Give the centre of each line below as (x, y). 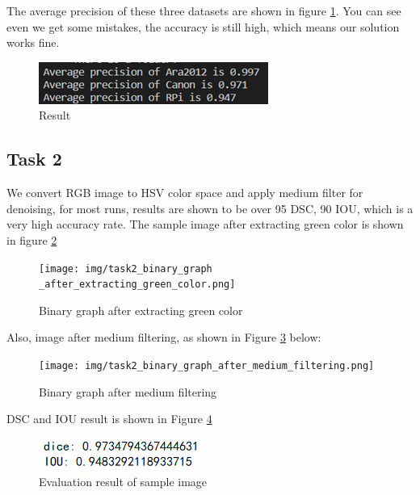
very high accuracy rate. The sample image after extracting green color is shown (205, 224)
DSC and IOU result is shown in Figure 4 (109, 419)
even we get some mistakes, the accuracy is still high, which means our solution (203, 26)
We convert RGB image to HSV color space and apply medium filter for (185, 193)
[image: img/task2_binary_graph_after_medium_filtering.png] (207, 366)
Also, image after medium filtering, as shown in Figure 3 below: (164, 337)
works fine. (33, 42)
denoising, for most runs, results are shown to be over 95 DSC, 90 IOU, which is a (210, 208)
